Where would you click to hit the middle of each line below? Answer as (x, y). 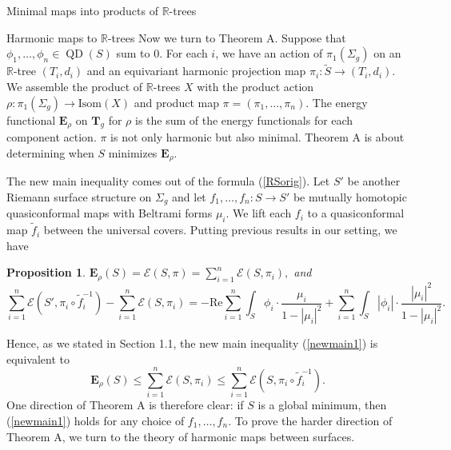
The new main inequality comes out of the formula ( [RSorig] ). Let (168, 181)
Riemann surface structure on (79, 196)
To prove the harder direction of (313, 420)
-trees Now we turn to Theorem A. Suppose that (227, 37)
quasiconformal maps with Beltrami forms (110, 213)
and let (189, 196)
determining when (50, 152)
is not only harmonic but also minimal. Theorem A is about (257, 137)
